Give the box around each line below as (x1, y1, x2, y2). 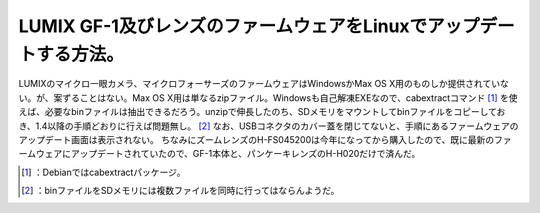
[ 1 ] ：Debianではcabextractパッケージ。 (21, 166, 186, 178)
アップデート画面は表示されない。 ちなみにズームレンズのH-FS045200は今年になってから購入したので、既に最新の (18, 133, 495, 145)
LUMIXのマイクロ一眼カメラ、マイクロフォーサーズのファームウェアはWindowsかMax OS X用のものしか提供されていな (18, 78, 509, 90)
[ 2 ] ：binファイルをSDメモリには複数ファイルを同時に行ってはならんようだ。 (21, 185, 340, 197)
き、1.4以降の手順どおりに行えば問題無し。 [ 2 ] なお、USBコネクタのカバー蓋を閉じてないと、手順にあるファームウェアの (18, 120, 519, 132)
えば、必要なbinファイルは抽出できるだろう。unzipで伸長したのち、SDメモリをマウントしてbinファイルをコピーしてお (18, 106, 506, 118)
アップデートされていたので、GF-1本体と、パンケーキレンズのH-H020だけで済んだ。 (70, 148, 421, 160)
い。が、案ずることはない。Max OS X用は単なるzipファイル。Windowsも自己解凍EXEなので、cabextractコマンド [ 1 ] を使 (18, 91, 518, 104)
